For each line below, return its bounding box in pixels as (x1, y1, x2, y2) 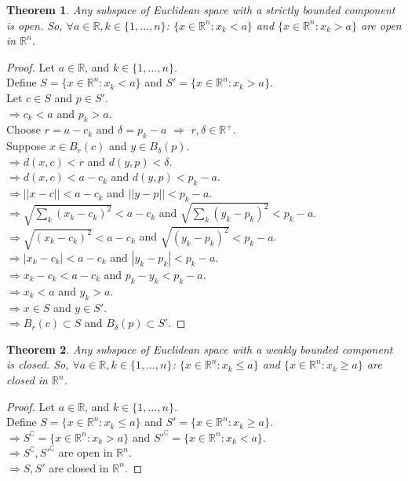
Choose (6, 121, 42, 138)
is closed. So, (6, 356, 69, 373)
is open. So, (6, 17, 63, 33)
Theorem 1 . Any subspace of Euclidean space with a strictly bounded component (6, 2, 395, 17)
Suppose (6, 138, 46, 154)
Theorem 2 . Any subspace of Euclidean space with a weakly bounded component (6, 340, 393, 357)
